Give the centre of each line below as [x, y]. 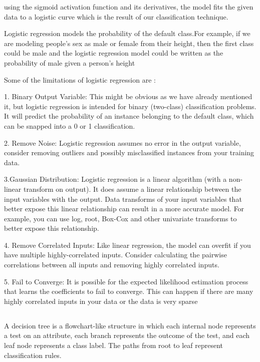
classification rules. [33, 355]
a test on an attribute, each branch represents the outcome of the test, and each [127, 335]
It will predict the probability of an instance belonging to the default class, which [129, 116]
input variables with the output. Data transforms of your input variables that [123, 199]
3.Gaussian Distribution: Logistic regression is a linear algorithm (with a [115, 179]
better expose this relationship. [52, 228]
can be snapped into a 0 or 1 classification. [70, 125]
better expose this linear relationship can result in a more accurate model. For [124, 209]
